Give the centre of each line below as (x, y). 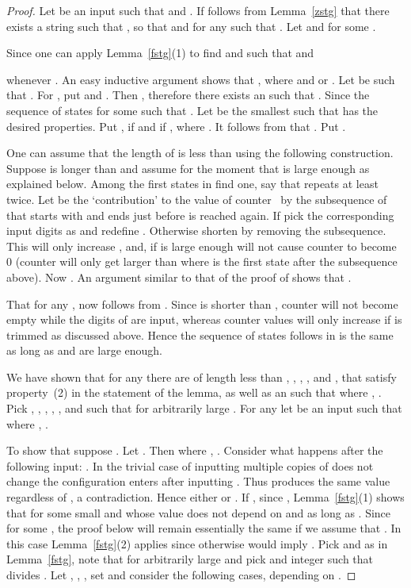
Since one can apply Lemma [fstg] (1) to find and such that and (160, 53)
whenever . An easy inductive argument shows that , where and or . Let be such (201, 79)
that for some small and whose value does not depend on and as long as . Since (199, 512)
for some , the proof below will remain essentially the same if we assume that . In (204, 528)
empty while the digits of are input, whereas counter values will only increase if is (204, 319)
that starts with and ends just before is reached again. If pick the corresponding (200, 215)
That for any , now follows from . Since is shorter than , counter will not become (202, 304)
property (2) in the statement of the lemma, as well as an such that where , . (194, 392)
